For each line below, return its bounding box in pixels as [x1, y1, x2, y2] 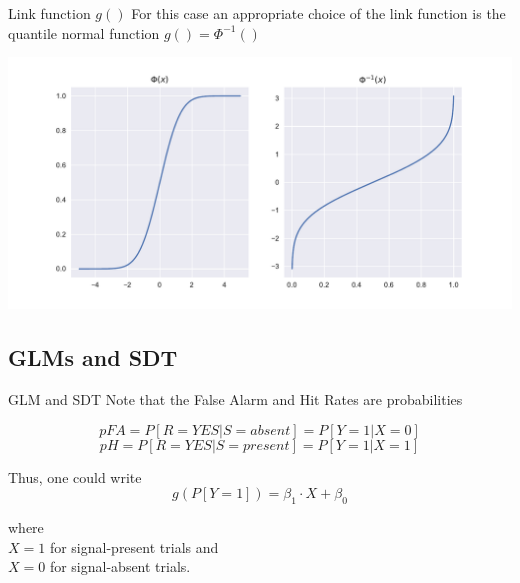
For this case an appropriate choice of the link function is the [131, 3, 506, 23]
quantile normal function [8, 22, 160, 43]
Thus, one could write [8, 466, 142, 487]
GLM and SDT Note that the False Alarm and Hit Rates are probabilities [8, 388, 463, 409]
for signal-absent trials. [49, 556, 191, 577]
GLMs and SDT [8, 342, 178, 373]
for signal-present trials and [49, 536, 219, 557]
